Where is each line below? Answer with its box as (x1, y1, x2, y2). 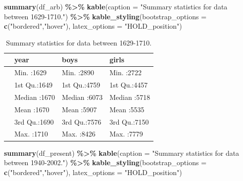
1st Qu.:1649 (14, 80, 53, 90)
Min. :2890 (62, 67, 95, 78)
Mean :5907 (62, 104, 97, 114)
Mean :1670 (14, 104, 49, 114)
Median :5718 (109, 91, 150, 102)
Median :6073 (62, 91, 103, 102)
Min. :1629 (14, 67, 47, 78)
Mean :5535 (109, 104, 145, 114)
